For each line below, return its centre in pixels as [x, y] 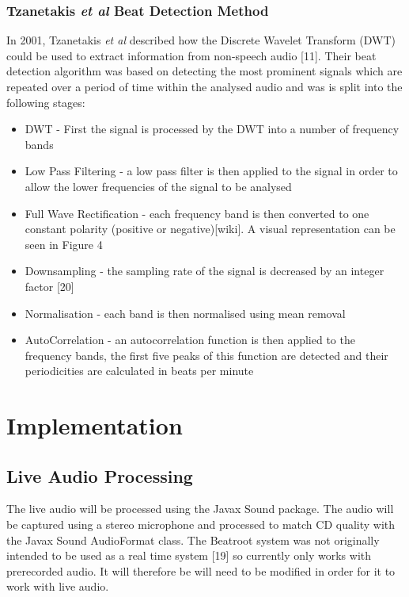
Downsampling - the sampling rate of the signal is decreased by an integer [204, 271]
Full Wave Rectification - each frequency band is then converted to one [197, 213]
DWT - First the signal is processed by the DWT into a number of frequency [212, 129]
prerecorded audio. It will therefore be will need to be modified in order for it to [201, 570]
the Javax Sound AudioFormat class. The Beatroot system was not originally [193, 540]
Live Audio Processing [100, 475]
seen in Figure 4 [64, 244]
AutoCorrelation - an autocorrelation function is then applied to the [190, 340]
